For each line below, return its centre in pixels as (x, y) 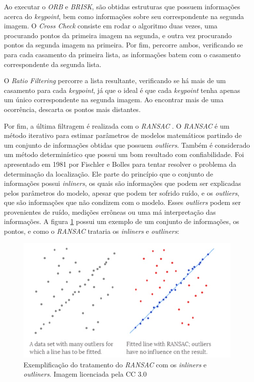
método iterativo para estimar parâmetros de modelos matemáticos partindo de (123, 135)
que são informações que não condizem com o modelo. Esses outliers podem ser (122, 202)
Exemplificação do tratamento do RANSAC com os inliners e (115, 364)
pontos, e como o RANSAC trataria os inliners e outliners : (92, 231)
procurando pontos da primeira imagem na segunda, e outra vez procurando (118, 35)
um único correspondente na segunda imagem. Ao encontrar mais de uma (114, 100)
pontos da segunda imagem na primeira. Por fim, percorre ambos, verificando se (124, 45)
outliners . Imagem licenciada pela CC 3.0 (85, 374)
